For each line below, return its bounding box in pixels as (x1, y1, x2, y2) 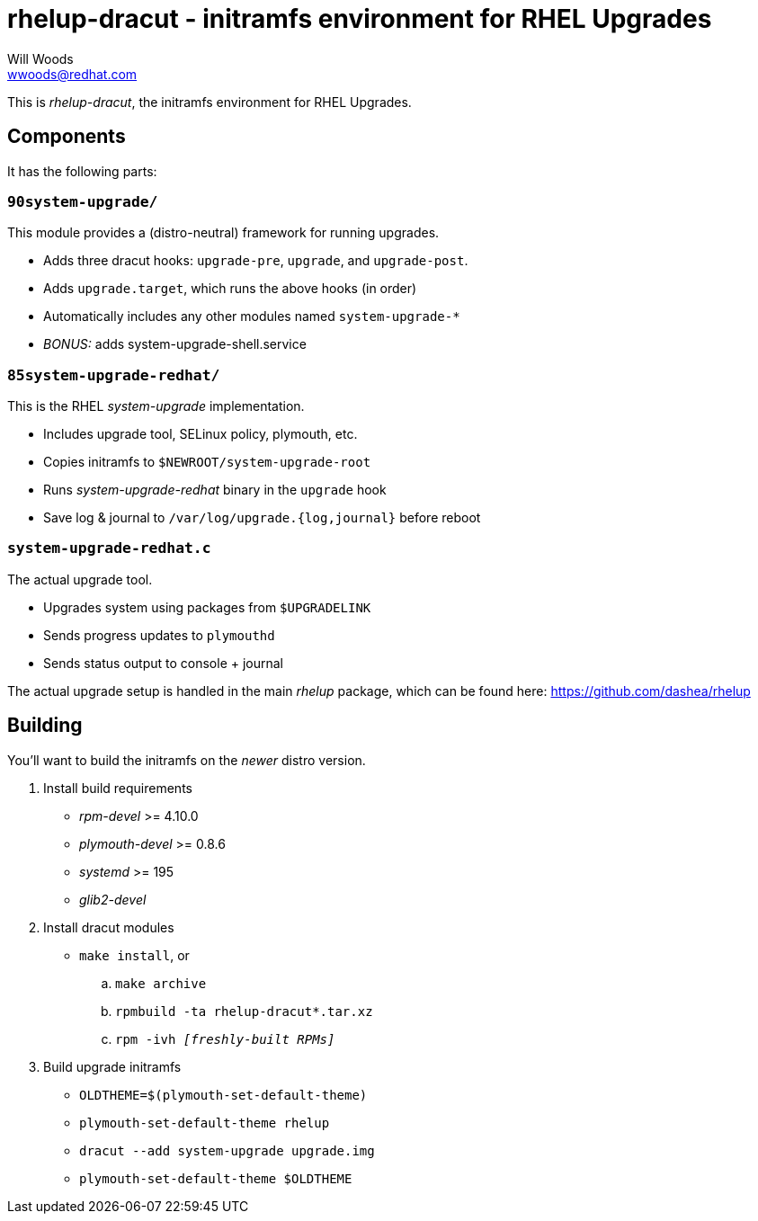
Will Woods (7, 50, 74, 67)
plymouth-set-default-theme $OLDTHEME (79, 1171, 352, 1186)
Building (7, 714, 83, 737)
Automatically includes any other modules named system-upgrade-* (43, 308, 460, 325)
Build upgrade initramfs (43, 1058, 182, 1074)
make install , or (79, 947, 190, 963)
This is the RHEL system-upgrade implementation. (7, 398, 305, 414)
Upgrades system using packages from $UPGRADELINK (43, 599, 371, 615)
